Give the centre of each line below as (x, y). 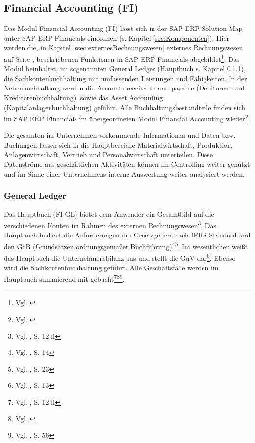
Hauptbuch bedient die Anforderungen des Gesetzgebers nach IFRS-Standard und (127, 235)
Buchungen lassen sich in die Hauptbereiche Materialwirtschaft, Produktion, (118, 145)
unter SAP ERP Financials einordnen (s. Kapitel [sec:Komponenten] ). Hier (117, 38)
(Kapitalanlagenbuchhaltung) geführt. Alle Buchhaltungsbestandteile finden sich (125, 107)
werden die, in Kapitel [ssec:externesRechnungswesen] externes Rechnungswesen (124, 47)
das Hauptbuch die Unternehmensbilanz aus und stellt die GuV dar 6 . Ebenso (120, 257)
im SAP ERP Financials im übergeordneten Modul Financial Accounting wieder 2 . (127, 118)
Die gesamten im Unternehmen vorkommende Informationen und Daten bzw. (120, 135)
